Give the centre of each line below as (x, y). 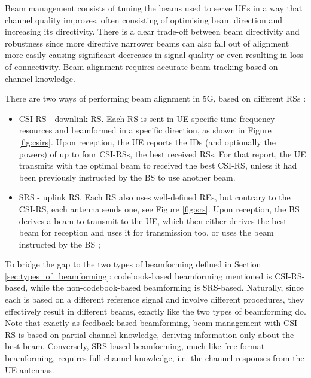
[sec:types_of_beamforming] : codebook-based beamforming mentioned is (138, 275)
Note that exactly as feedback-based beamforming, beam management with (143, 323)
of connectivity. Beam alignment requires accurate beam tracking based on (141, 66)
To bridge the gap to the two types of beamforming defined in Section (133, 264)
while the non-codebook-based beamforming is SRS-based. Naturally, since (167, 287)
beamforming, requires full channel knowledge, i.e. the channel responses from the (155, 358)
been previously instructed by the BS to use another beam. (127, 177)
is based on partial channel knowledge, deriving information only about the (156, 334)
